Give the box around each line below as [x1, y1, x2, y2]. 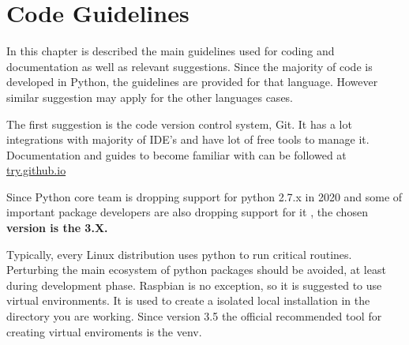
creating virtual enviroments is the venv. [6, 323, 202, 339]
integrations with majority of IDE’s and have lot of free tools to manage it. [6, 131, 370, 148]
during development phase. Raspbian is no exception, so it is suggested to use [6, 276, 382, 293]
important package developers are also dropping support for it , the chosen [6, 204, 368, 220]
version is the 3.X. [6, 219, 108, 236]
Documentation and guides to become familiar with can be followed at [6, 146, 347, 163]
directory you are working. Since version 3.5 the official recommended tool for [6, 308, 382, 324]
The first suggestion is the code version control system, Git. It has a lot [6, 115, 352, 132]
